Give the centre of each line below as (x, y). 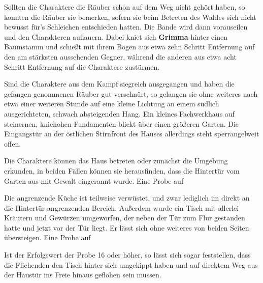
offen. (13, 143)
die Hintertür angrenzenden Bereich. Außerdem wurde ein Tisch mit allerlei (122, 207)
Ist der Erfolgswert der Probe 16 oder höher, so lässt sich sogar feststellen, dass (127, 255)
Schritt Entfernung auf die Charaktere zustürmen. (82, 66)
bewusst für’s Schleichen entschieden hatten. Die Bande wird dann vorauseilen (126, 27)
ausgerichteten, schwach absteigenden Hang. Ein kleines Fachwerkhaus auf (119, 113)
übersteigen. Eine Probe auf (47, 237)
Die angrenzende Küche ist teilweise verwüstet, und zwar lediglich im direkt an (127, 198)
